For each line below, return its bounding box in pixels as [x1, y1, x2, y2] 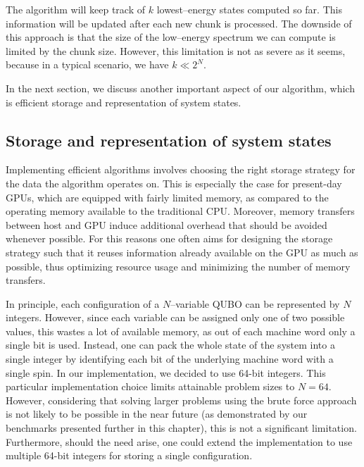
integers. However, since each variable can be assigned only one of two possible [6, 310, 345, 325]
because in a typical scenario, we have [6, 57, 169, 72]
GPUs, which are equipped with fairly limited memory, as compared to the [6, 189, 329, 204]
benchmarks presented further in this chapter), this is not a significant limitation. [6, 421, 357, 435]
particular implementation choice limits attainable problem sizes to [6, 379, 295, 394]
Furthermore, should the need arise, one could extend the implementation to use [6, 434, 353, 449]
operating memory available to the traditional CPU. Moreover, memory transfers [6, 204, 355, 218]
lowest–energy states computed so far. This [156, 2, 342, 16]
